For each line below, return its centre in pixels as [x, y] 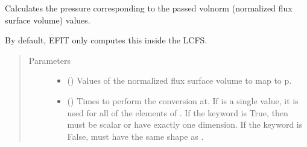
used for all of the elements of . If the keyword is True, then [178, 112]
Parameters [49, 60]
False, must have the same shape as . [135, 136]
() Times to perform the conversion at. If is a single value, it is [183, 100]
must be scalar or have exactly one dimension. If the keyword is [185, 124]
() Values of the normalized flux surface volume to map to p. [179, 80]
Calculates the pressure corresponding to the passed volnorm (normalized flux [149, 8]
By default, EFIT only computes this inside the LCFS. [106, 40]
